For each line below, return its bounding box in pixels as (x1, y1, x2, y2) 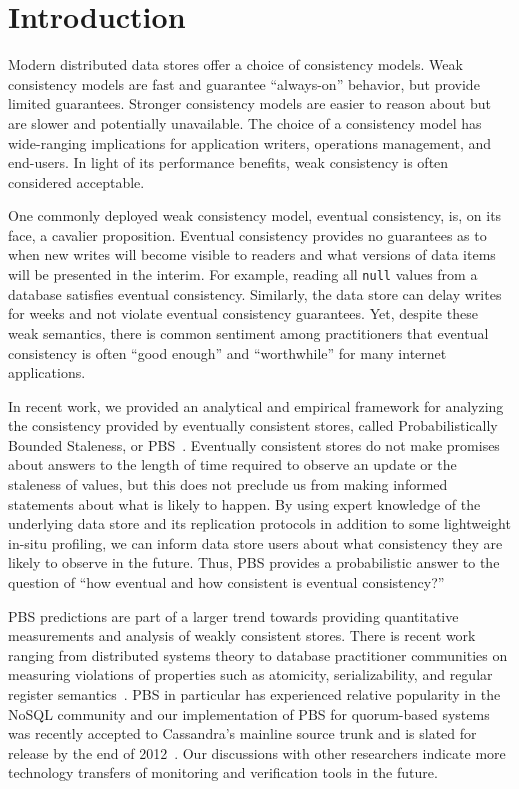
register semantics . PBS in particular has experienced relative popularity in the (8, 684, 501, 704)
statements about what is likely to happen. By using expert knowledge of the (8, 493, 481, 514)
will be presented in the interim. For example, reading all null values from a (8, 264, 478, 285)
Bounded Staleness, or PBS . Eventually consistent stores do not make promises (8, 434, 500, 455)
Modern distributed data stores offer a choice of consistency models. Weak (8, 54, 463, 75)
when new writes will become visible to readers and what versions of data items (8, 244, 496, 265)
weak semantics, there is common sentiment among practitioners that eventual (8, 322, 489, 343)
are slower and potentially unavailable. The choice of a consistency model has (8, 112, 482, 133)
